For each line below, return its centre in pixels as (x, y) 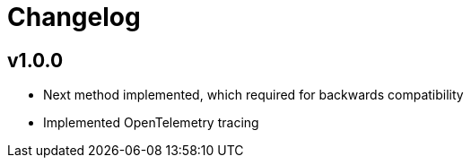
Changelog (74, 17)
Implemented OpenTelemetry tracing (151, 123)
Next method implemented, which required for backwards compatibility (253, 95)
